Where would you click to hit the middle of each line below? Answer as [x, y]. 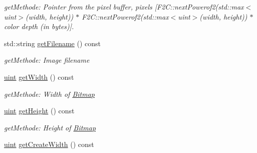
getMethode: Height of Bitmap [50, 127]
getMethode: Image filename [47, 60]
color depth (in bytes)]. [39, 26]
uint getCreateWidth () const [49, 144]
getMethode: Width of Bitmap [49, 94]
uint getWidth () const [39, 76]
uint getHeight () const [39, 111]
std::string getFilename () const [52, 43]
